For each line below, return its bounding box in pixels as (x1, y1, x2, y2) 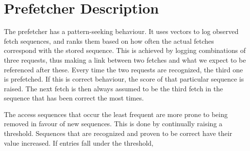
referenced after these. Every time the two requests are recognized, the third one (4, 64, 243, 74)
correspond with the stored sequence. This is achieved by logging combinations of (4, 45, 246, 55)
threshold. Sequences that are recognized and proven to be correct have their (4, 128, 233, 138)
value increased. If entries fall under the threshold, (4, 137, 154, 148)
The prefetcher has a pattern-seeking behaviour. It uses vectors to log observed (4, 26, 239, 36)
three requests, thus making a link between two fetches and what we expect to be (4, 54, 246, 65)
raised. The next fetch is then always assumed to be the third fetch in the (4, 83, 223, 93)
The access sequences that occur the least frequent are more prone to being (4, 109, 228, 119)
